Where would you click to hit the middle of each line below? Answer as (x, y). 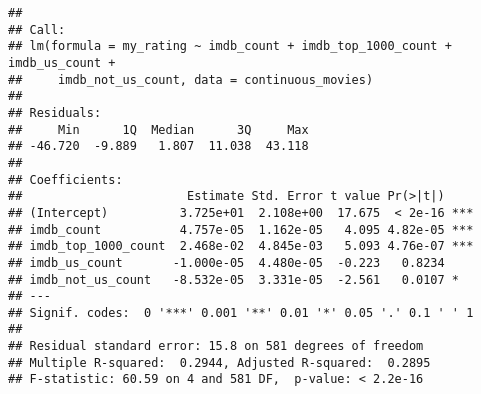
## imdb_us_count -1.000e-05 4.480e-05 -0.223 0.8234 (226, 262)
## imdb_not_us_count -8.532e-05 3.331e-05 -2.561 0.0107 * (234, 279)
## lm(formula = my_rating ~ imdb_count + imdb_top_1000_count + (230, 46)
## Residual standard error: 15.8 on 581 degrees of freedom (216, 346)
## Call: (37, 29)
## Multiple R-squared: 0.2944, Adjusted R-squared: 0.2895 (219, 362)
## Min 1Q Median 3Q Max (158, 129)
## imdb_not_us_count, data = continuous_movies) (191, 79)
